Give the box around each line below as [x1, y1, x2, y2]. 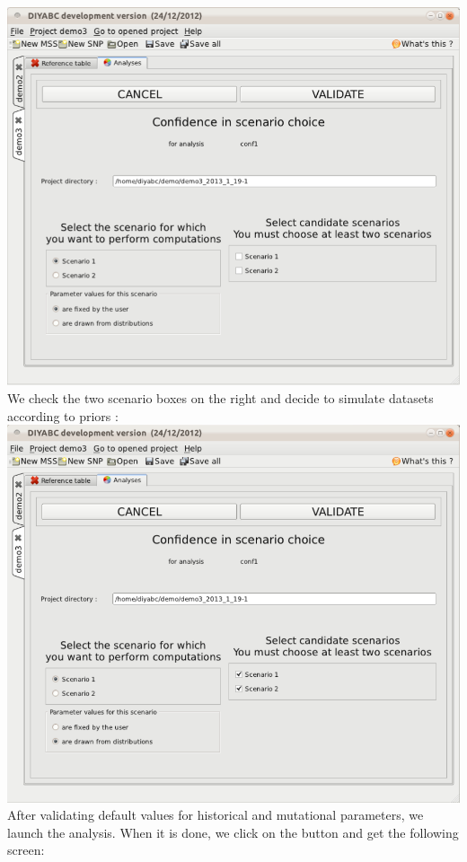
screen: [7, 840, 45, 859]
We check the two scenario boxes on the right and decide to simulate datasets [7, 388, 434, 407]
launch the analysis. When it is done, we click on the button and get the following [7, 822, 459, 841]
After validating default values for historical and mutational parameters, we [7, 805, 424, 824]
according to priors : [7, 406, 119, 425]
